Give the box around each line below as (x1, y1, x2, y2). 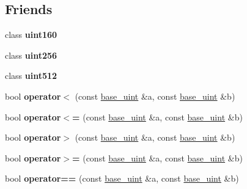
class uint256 (5, 48, 57, 61)
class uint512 (5, 69, 57, 82)
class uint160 (5, 28, 57, 41)
